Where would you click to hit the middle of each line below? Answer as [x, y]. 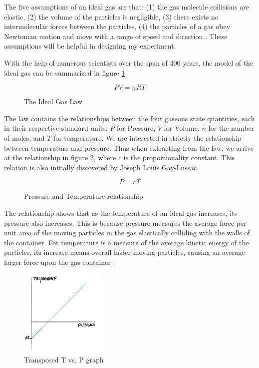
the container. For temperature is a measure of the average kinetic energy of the [127, 242]
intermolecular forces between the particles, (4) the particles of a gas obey [117, 26]
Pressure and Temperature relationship [84, 196]
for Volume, [182, 128]
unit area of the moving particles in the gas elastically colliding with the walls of [127, 233]
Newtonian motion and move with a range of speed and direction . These [116, 36]
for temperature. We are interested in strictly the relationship [147, 137]
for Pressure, [136, 128]
